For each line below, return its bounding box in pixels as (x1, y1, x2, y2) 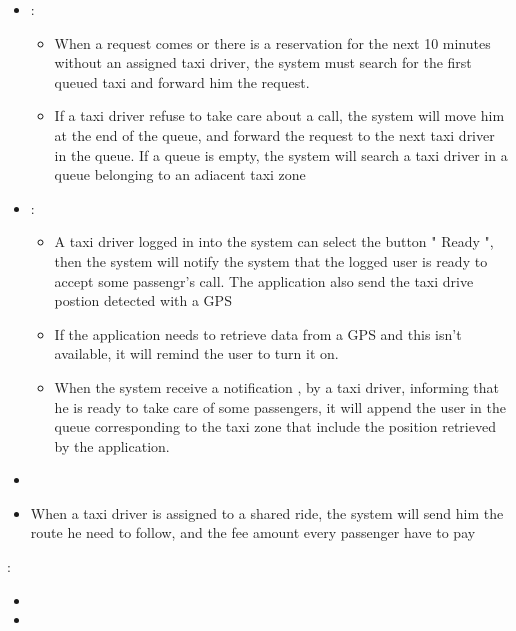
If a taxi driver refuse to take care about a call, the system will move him (54, 105, 505, 126)
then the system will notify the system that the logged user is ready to (54, 250, 488, 271)
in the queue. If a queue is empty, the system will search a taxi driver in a (54, 144, 508, 165)
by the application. (54, 435, 170, 456)
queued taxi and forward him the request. (54, 71, 310, 92)
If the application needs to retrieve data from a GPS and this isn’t (54, 323, 462, 344)
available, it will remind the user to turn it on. (54, 343, 339, 364)
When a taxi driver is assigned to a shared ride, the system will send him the (30, 502, 504, 523)
